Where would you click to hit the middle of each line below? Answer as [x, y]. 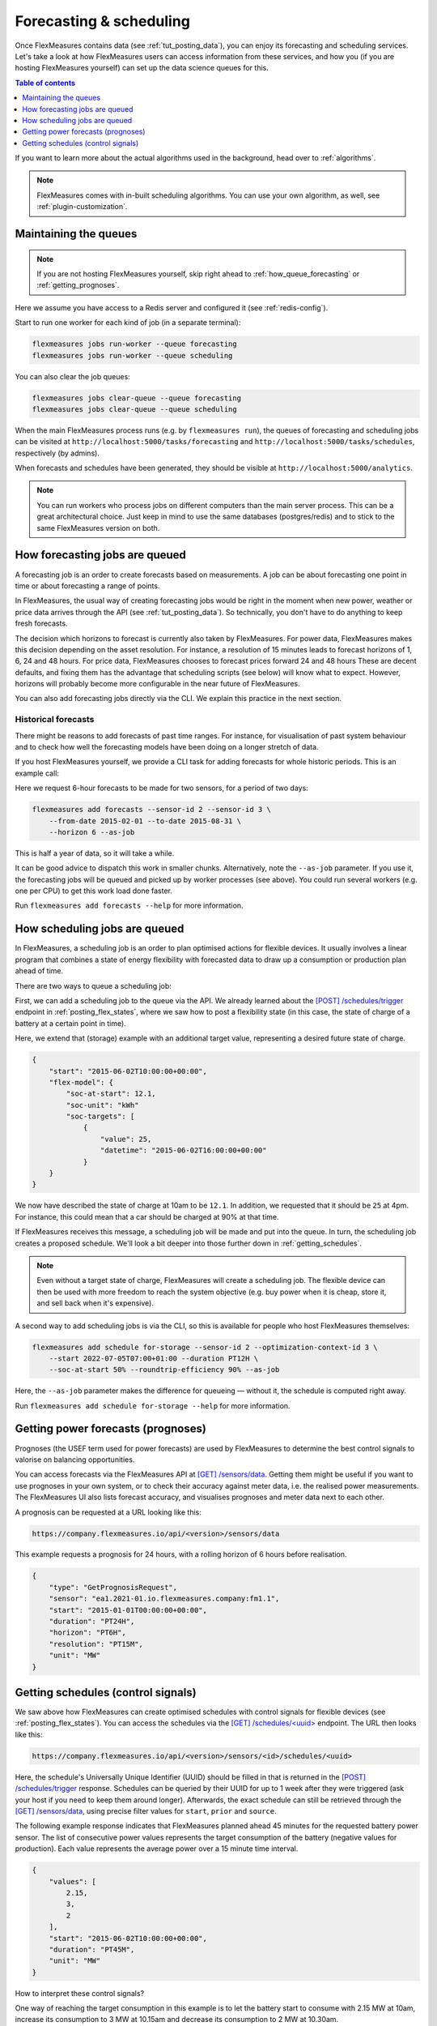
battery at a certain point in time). [71, 1023]
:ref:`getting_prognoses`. [78, 285]
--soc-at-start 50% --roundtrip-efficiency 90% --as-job [164, 1370]
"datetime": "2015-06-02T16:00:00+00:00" [183, 1150]
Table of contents [45, 83]
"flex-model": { [81, 1082]
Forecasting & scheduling [102, 21]
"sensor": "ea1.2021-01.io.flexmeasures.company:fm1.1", [164, 1599]
